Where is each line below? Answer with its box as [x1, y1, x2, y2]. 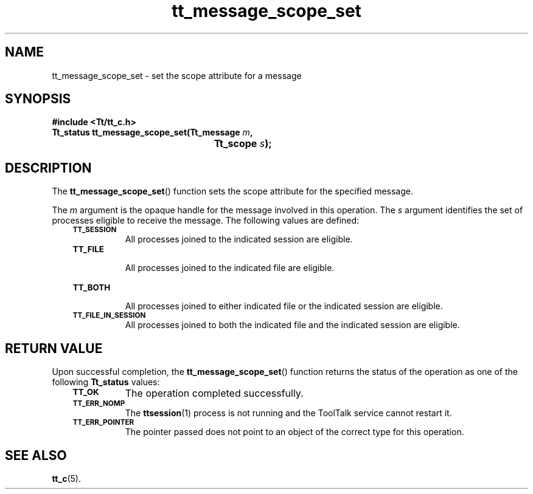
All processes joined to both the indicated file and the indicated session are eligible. [125, 320, 460, 331]
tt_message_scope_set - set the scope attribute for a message [52, 70, 302, 81]
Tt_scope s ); [214, 137, 272, 150]
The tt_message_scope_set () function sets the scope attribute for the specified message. [52, 186, 413, 197]
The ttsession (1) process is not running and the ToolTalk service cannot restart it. [125, 408, 452, 419]
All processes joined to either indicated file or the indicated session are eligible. [125, 301, 443, 312]
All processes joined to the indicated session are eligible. [125, 234, 353, 245]
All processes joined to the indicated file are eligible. [125, 262, 335, 273]
